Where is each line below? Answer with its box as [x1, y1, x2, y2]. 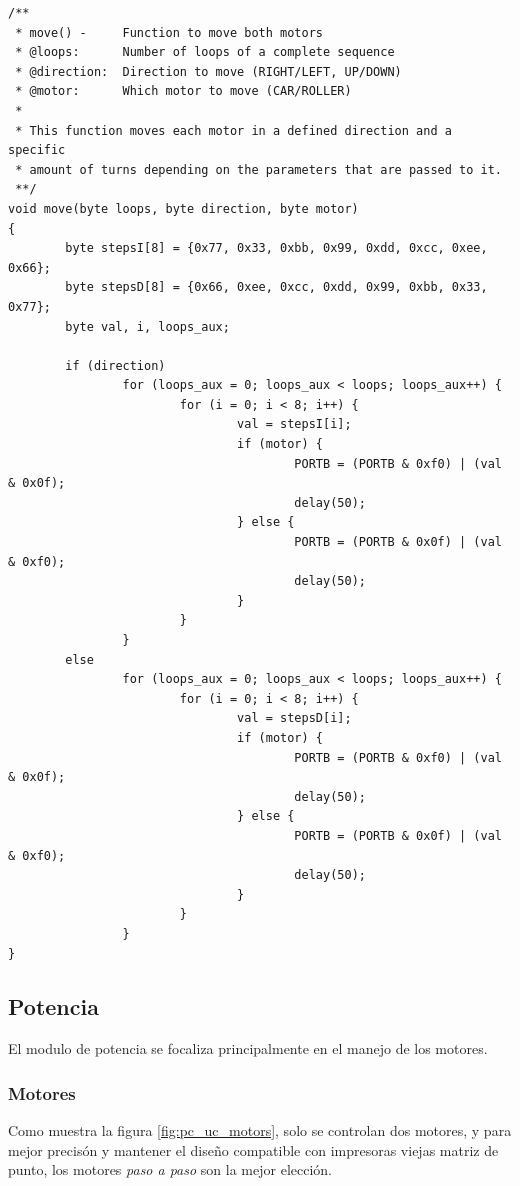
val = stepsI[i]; [237, 417, 352, 432]
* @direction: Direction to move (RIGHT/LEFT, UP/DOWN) [15, 64, 402, 79]
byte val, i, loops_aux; [65, 319, 230, 334]
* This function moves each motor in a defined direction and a [15, 123, 452, 138]
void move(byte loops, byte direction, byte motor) [8, 201, 359, 216]
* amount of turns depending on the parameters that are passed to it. [15, 162, 502, 177]
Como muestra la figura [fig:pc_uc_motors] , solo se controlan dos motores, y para [8, 1120, 512, 1141]
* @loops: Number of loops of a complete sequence [15, 45, 395, 60]
